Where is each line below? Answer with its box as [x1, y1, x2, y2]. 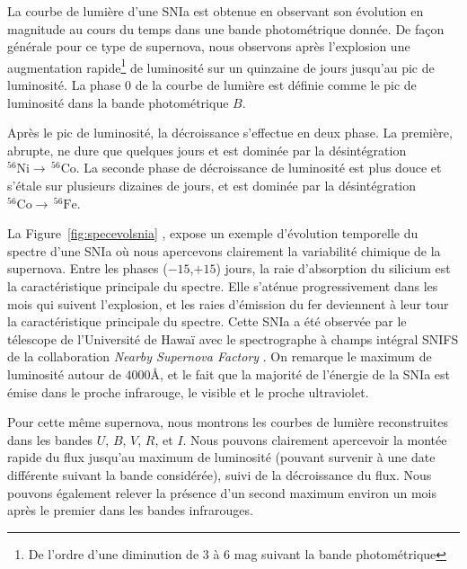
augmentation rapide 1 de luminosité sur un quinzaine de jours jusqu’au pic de [7, 55, 435, 76]
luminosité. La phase [7, 76, 121, 94]
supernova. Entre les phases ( [7, 259, 168, 278]
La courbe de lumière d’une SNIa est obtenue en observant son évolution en [7, 2, 424, 20]
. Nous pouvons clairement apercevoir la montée [182, 430, 447, 449]
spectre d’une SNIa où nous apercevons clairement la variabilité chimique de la [7, 241, 441, 260]
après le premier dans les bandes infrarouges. [7, 501, 253, 520]
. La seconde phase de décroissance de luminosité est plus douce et [75, 158, 442, 177]
